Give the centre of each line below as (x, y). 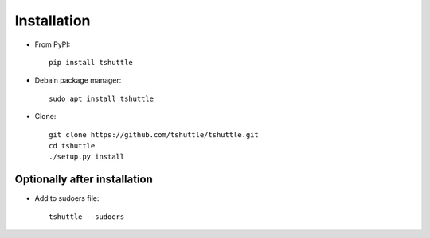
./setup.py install (87, 157)
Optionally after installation (84, 180)
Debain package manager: (78, 80)
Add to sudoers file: (67, 198)
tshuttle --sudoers (87, 217)
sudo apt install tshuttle (102, 98)
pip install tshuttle (91, 62)
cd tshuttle (72, 146)
